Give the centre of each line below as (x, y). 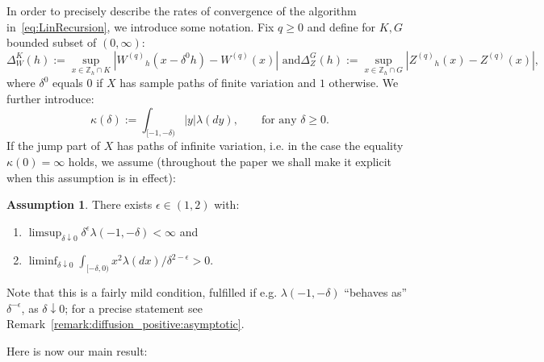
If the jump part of (53, 146)
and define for (341, 26)
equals (68, 83)
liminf (43, 262)
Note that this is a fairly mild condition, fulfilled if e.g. (142, 292)
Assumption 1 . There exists (80, 204)
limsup (45, 233)
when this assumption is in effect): (91, 177)
